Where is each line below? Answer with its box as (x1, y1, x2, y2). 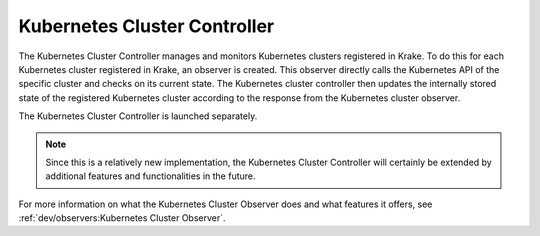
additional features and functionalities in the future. (45, 170, 256, 182)
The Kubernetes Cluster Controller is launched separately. (18, 110, 258, 122)
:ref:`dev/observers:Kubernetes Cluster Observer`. (18, 212, 226, 224)
